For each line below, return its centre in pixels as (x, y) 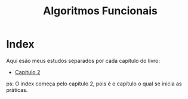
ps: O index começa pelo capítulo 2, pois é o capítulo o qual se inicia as (94, 84)
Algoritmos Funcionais (100, 11)
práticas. (17, 90)
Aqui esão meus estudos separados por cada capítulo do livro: (83, 60)
